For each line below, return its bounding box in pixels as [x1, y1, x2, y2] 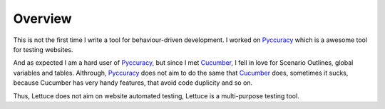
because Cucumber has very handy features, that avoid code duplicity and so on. [13, 78, 253, 87]
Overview [13, 11, 72, 26]
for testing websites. [13, 45, 73, 53]
